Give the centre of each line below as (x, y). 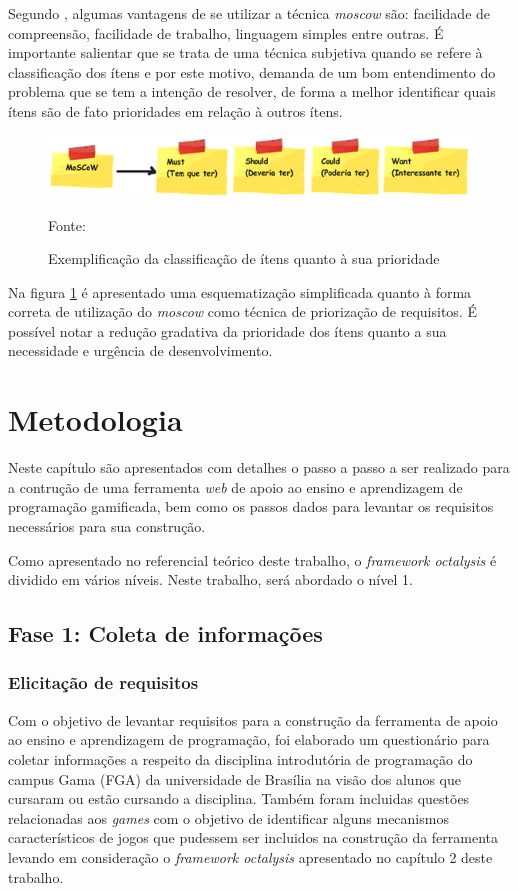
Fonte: (67, 224)
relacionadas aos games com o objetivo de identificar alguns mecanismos (228, 817)
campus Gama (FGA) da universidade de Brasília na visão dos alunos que (235, 778)
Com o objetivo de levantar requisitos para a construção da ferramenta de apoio (253, 719)
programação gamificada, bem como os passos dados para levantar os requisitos (251, 506)
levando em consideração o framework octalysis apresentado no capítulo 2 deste (250, 856)
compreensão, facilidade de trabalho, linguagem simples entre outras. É (226, 32)
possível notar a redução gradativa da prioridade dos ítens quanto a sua (227, 330)
